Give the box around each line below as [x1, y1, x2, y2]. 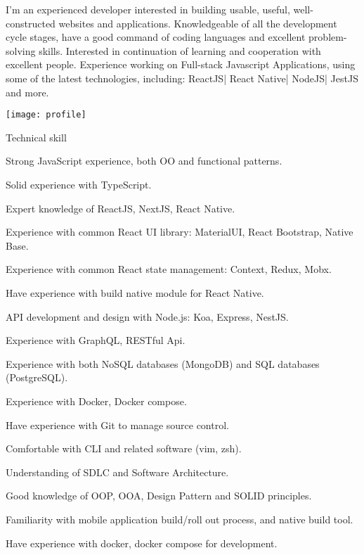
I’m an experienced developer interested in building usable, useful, [6, 2, 290, 16]
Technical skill [6, 129, 67, 144]
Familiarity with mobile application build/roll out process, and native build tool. [6, 511, 353, 526]
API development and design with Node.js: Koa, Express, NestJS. [6, 309, 289, 324]
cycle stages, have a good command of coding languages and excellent [6, 30, 306, 44]
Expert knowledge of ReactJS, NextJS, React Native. [6, 200, 235, 215]
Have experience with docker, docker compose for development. [6, 535, 278, 550]
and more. [6, 84, 49, 99]
